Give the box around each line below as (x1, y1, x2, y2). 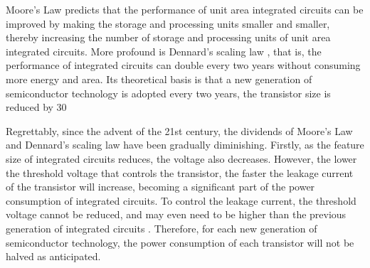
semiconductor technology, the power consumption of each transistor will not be (6, 235, 354, 250)
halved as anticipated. (6, 249, 101, 264)
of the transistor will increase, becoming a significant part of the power (6, 179, 315, 194)
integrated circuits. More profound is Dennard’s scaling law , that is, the (6, 43, 322, 58)
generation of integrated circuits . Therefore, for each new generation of (6, 220, 317, 235)
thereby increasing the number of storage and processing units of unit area (6, 30, 331, 45)
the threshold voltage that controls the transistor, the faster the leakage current (6, 165, 354, 180)
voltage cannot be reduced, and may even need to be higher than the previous (6, 207, 347, 222)
